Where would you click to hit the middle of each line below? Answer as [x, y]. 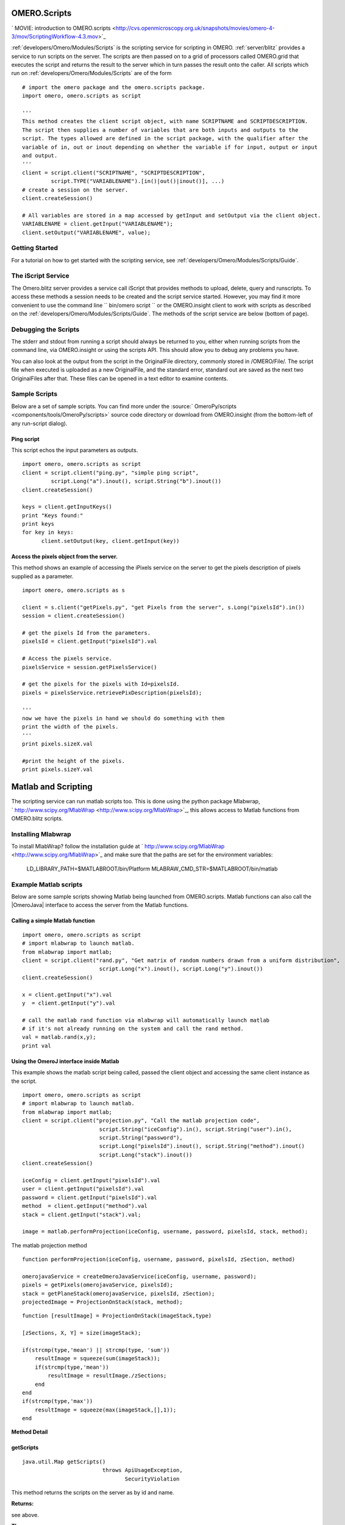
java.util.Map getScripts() [64, 1462]
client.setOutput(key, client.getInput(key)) [110, 541]
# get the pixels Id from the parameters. [87, 633]
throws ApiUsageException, [142, 1470]
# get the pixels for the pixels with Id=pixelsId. [101, 684]
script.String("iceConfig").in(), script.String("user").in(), [196, 1129]
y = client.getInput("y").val [69, 1003]
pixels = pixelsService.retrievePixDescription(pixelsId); [112, 693]
